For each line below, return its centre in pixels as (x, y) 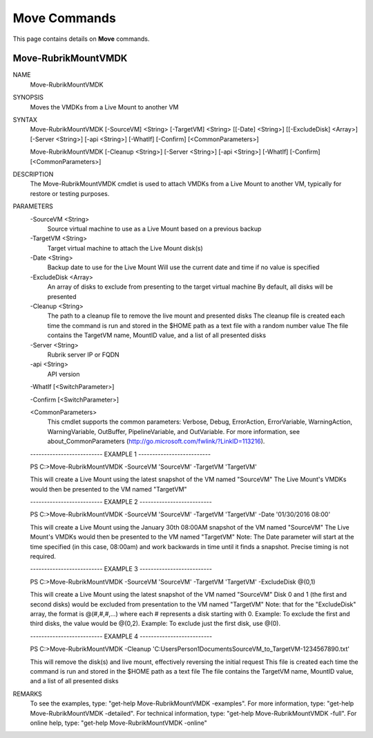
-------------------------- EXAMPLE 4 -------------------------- (121, 636)
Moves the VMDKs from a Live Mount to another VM (104, 107)
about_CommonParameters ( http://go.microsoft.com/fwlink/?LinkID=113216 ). (156, 441)
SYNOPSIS (28, 98)
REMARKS (27, 694)
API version (64, 374)
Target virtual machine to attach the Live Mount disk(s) (125, 248)
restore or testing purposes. (70, 193)
